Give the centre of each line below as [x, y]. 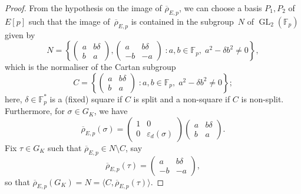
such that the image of [69, 21]
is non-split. [262, 98]
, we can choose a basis [220, 8]
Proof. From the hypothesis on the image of [83, 8]
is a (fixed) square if [86, 98]
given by [20, 34]
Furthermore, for [35, 111]
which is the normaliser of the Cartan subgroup [90, 67]
